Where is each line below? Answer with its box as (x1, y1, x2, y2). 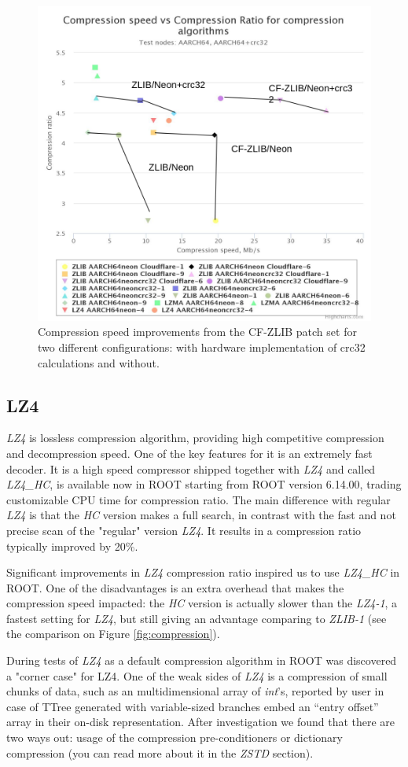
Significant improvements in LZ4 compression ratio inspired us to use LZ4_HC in (6, 564, 400, 581)
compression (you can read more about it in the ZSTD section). (6, 744, 314, 761)
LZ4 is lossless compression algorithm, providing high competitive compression (6, 430, 384, 446)
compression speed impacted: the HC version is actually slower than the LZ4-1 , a (6, 595, 398, 611)
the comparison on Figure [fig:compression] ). (6, 625, 220, 642)
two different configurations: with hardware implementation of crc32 (38, 338, 366, 355)
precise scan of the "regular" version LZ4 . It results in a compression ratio (6, 522, 362, 538)
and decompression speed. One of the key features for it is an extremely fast (6, 444, 373, 461)
